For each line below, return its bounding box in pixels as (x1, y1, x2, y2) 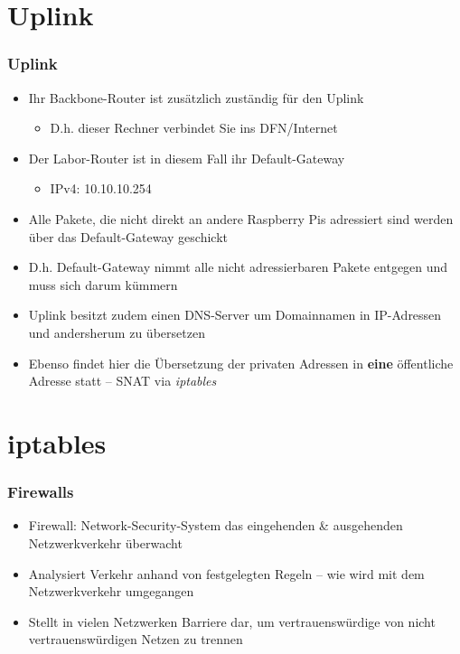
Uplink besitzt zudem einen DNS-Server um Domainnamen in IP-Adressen (28, 305, 442, 324)
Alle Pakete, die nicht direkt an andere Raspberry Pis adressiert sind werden (28, 209, 454, 228)
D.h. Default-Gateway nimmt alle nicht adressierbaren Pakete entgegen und (28, 257, 448, 276)
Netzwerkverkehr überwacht (28, 533, 183, 552)
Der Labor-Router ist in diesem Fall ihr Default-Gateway (28, 148, 345, 167)
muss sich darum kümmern (28, 275, 178, 294)
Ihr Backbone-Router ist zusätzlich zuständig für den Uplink (28, 88, 364, 107)
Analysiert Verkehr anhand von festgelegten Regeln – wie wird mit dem (28, 564, 425, 583)
